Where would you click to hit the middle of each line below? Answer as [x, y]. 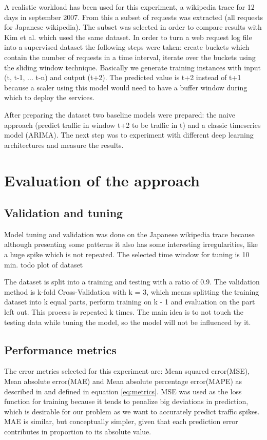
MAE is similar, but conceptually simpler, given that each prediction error [121, 421]
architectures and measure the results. [64, 145]
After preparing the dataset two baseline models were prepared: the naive [120, 114]
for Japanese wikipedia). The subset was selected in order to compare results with [133, 27]
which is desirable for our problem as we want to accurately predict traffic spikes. [132, 411]
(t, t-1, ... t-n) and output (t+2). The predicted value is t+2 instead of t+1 [123, 77]
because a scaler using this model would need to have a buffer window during [126, 87]
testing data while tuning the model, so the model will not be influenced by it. [128, 322]
